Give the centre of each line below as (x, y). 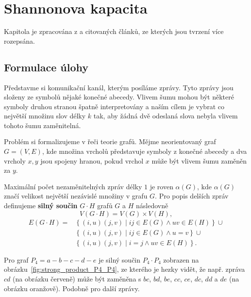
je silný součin (119, 259)
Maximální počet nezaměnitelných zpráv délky (73, 186)
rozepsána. (19, 41)
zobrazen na (181, 259)
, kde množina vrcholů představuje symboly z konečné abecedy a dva (144, 151)
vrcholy (15, 160)
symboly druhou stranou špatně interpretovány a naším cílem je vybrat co (114, 106)
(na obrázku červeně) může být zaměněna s (77, 278)
